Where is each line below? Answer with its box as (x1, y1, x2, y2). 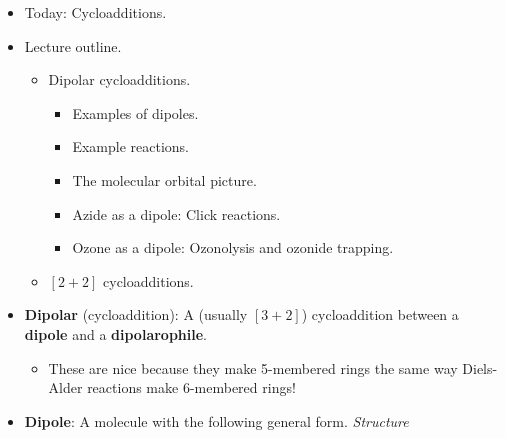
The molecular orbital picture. (72, 169, 257, 190)
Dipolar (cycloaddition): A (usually (24, 304, 248, 325)
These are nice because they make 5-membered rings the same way (48, 357, 458, 378)
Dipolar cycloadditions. (48, 69, 191, 90)
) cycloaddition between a (301, 304, 459, 325)
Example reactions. (72, 136, 189, 157)
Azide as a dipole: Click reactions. (72, 203, 281, 224)
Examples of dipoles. (72, 102, 199, 123)
